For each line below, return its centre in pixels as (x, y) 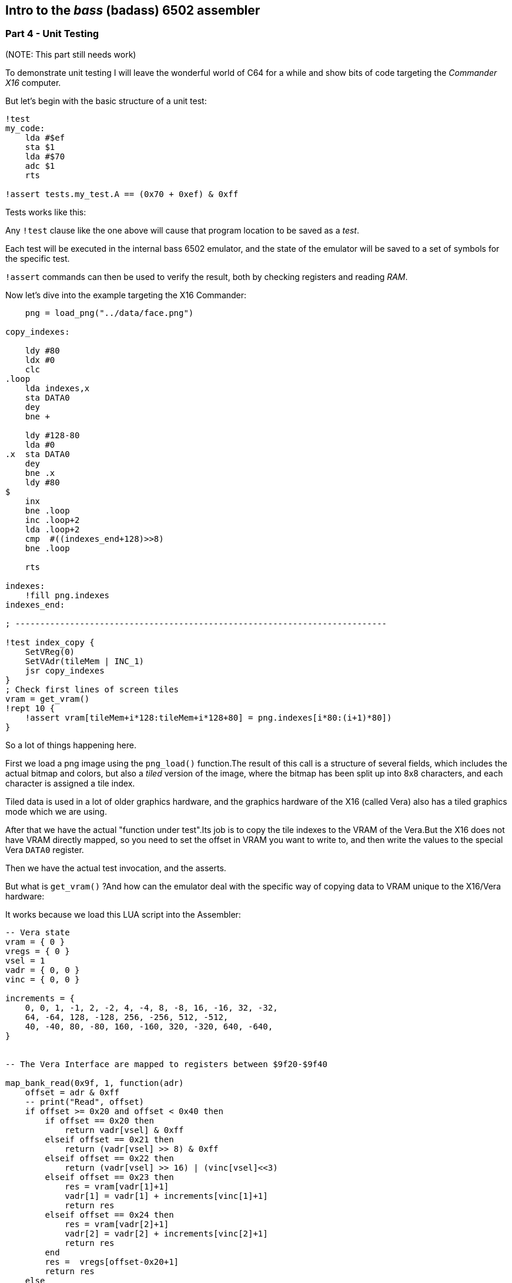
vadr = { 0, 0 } (43, 970)
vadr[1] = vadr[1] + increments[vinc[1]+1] (166, 1196)
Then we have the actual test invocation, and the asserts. (116, 868)
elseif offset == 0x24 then (109, 1214)
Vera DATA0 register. (45, 849)
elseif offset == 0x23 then (109, 1177)
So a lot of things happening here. (71, 745)
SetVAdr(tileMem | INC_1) (85, 661)
